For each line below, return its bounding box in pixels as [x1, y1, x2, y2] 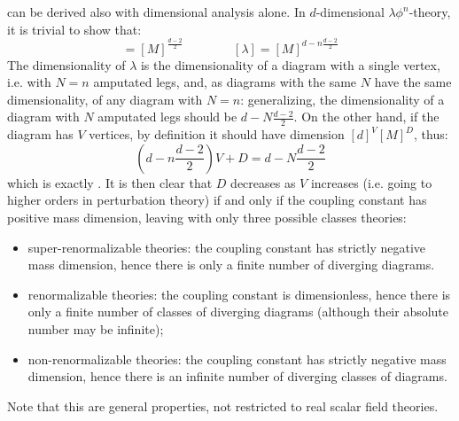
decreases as [230, 173, 296, 191]
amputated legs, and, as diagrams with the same [93, 73, 357, 91]
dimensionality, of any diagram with [7, 90, 203, 108]
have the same [374, 73, 452, 91]
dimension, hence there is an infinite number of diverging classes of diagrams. [27, 367, 447, 386]
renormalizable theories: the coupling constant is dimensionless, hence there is [27, 285, 451, 303]
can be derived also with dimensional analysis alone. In [7, 3, 306, 20]
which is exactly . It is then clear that [7, 173, 213, 191]
